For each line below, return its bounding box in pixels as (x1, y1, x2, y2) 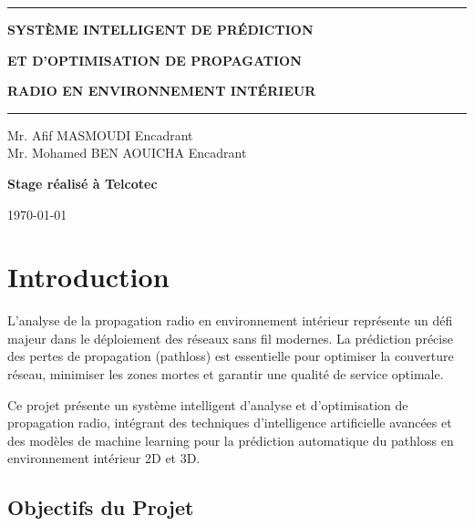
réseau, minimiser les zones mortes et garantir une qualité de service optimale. (7, 365, 444, 384)
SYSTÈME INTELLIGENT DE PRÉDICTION (7, 20, 314, 38)
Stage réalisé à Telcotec (7, 173, 158, 192)
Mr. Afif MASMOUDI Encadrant (7, 125, 193, 144)
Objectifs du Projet (7, 493, 194, 521)
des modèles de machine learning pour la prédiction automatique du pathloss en (7, 430, 454, 449)
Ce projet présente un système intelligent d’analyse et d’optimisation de (7, 395, 408, 414)
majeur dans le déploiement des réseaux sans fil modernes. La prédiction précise (7, 328, 453, 347)
